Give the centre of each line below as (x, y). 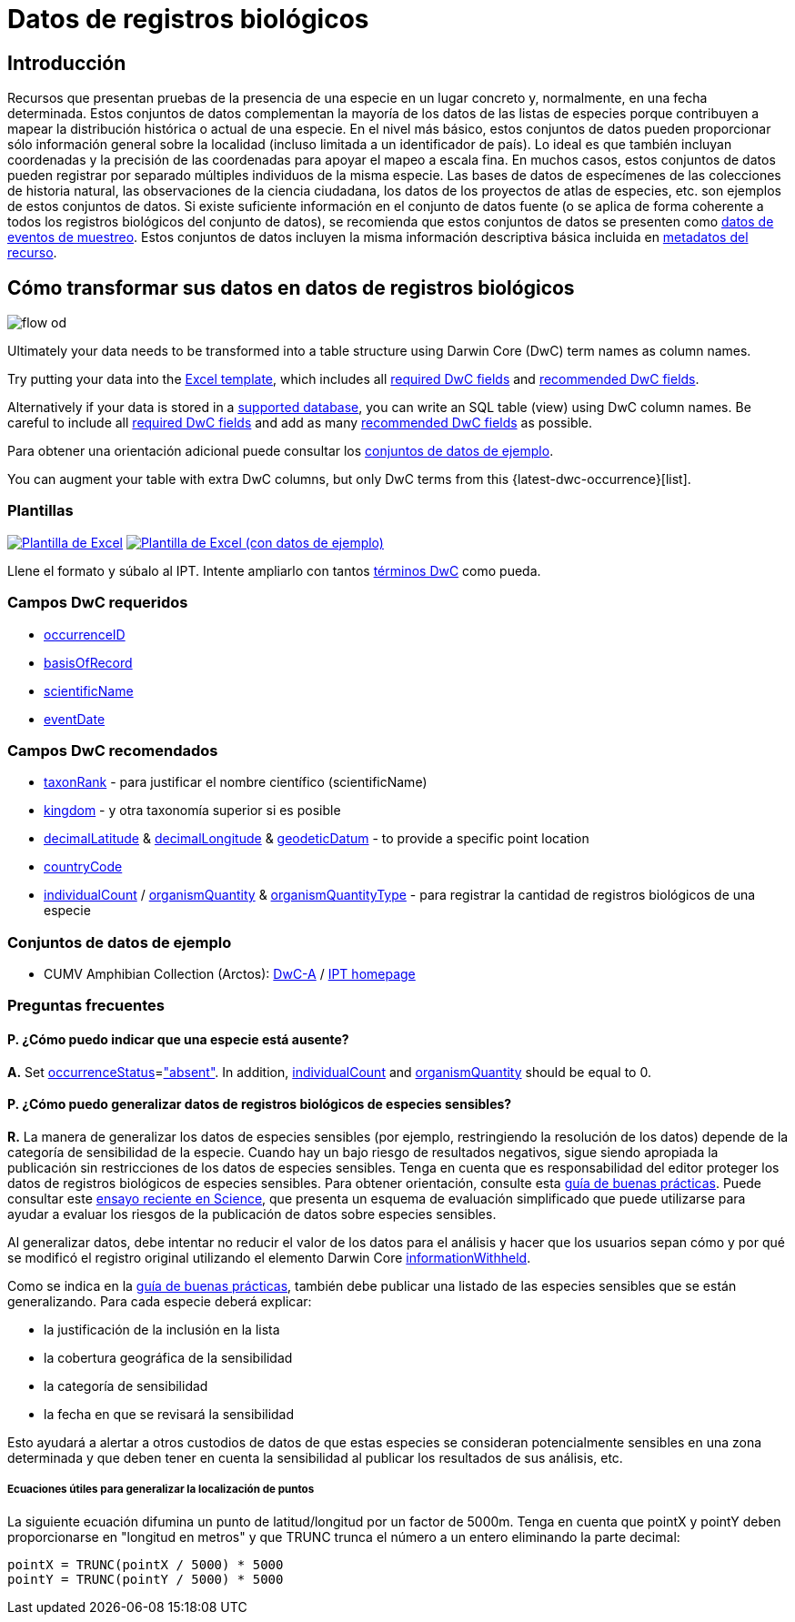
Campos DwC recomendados (113, 750)
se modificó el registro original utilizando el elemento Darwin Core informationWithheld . (269, 1257)
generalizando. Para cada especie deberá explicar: (160, 1301)
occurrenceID (85, 634)
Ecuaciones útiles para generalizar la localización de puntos (161, 1490)
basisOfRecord (88, 662)
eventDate (75, 719)
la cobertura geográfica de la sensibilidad (168, 1357)
